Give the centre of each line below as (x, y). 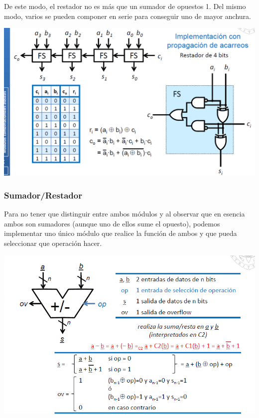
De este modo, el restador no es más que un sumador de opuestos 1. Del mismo (125, 6)
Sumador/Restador (43, 195)
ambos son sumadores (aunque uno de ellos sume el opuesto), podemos (112, 223)
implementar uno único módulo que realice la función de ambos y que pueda (121, 233)
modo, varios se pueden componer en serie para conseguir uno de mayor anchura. (128, 16)
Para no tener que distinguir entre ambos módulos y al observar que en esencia (125, 214)
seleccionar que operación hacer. (53, 243)
